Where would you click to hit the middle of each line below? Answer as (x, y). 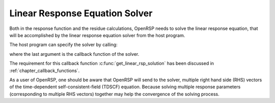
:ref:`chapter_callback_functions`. (45, 71)
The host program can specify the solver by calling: (63, 45)
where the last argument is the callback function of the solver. (74, 54)
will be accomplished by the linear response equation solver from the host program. (97, 35)
